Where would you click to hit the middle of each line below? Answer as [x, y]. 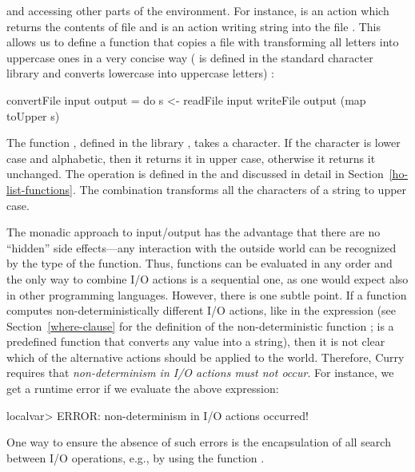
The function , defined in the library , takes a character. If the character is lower [204, 143]
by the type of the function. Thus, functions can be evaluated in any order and [200, 263]
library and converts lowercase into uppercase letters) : [140, 73]
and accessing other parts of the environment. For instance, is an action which [198, 10]
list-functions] [40, 189]
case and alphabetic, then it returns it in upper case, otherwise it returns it [191, 158]
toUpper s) [33, 115]
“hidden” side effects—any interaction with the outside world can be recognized [202, 247]
